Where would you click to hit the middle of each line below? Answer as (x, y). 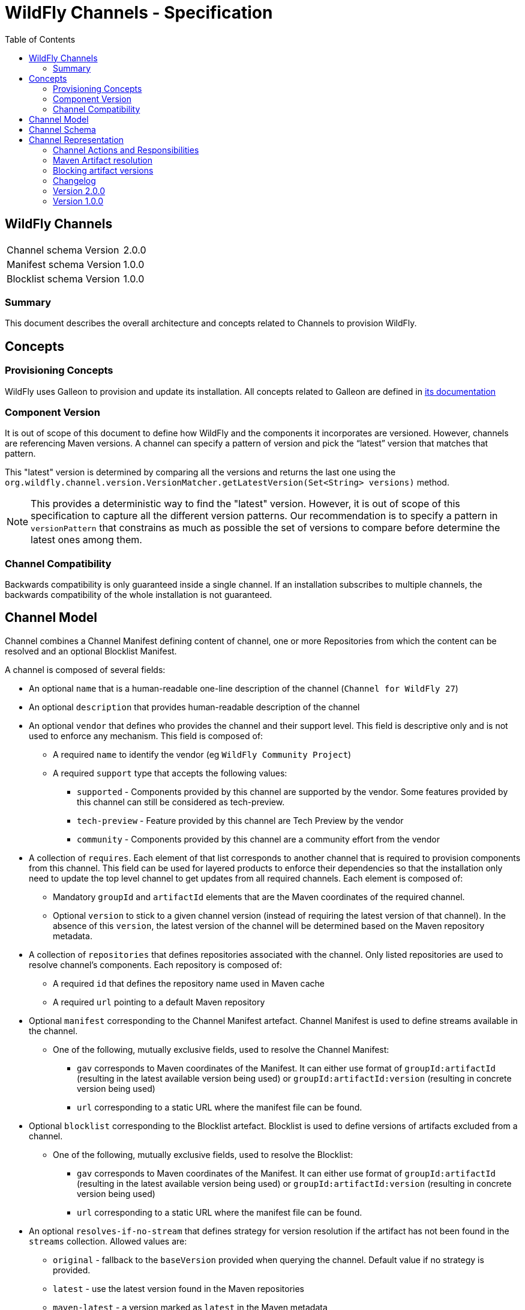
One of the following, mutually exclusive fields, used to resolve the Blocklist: (203, 1154)
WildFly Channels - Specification (139, 13)
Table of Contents (40, 39)
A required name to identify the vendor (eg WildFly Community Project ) (202, 754)
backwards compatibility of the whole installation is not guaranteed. (139, 595)
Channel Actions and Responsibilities (126, 150)
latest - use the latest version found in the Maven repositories (178, 1288)
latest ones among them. (86, 540)
